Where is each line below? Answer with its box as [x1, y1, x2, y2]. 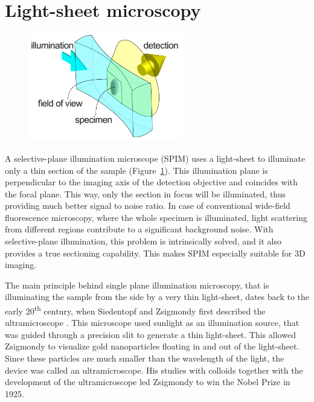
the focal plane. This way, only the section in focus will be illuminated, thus [5, 187, 286, 200]
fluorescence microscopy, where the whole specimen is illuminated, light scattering [5, 211, 308, 223]
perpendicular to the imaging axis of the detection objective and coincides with [5, 176, 298, 188]
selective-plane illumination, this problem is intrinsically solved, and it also [5, 235, 281, 247]
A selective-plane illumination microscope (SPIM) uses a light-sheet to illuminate [5, 152, 306, 164]
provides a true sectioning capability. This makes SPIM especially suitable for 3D [5, 246, 306, 259]
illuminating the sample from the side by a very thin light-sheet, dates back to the [5, 290, 309, 303]
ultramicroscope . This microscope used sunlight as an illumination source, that [5, 316, 300, 329]
